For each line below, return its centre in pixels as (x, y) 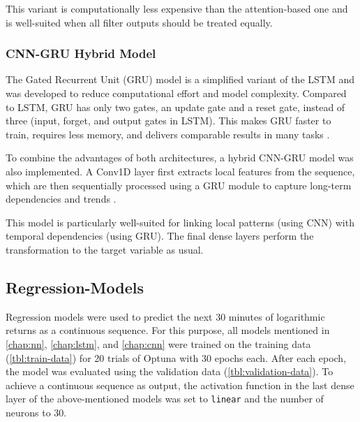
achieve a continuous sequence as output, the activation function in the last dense (180, 385)
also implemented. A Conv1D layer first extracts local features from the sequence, (180, 171)
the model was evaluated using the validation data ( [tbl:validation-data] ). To (170, 371)
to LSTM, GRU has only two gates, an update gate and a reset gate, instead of (175, 107)
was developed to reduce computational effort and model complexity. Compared (176, 93)
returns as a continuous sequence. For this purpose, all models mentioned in (168, 330)
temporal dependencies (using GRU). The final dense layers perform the (160, 236)
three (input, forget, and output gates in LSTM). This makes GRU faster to (168, 121)
